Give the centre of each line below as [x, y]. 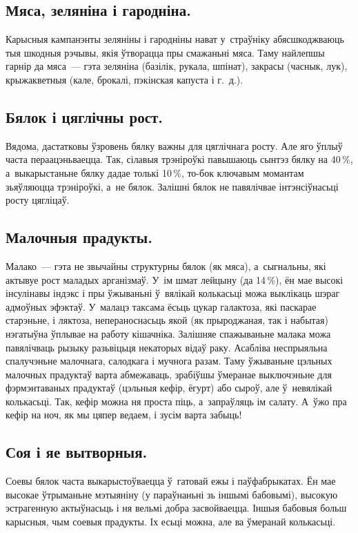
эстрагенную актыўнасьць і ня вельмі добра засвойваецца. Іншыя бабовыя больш [176, 508]
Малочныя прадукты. [79, 237]
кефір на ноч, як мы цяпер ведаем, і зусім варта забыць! [124, 415]
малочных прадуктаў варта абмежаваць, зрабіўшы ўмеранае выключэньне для [169, 374]
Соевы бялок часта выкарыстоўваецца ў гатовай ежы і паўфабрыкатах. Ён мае [171, 481]
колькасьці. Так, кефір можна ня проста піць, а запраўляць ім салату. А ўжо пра [176, 401]
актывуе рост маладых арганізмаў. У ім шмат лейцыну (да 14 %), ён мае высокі [175, 279]
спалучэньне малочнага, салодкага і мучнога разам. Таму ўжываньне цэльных [169, 361]
